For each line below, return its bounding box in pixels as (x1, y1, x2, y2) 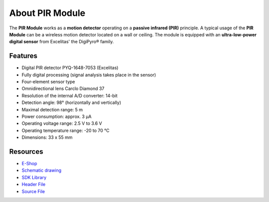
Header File (21, 182, 46, 188)
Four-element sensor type (21, 79, 75, 85)
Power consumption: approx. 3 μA (21, 113, 92, 119)
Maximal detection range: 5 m (21, 106, 83, 112)
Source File (21, 188, 45, 194)
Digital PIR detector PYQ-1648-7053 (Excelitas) (21, 65, 119, 71)
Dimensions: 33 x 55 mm (21, 134, 73, 140)
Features (9, 52, 37, 60)
